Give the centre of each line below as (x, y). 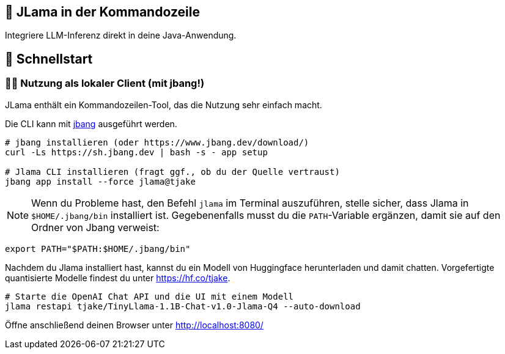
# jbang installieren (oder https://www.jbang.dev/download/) (157, 142)
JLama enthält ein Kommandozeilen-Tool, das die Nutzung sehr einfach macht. (164, 105)
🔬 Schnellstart (49, 59)
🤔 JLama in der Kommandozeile (102, 12)
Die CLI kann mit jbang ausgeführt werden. (91, 124)
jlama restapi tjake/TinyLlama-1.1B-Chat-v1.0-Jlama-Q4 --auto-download (183, 306)
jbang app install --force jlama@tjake (100, 181)
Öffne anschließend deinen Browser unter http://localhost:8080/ (134, 325)
